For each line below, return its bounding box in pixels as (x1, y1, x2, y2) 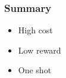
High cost (18, 24, 53, 36)
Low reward (18, 43, 61, 56)
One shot (18, 64, 52, 76)
